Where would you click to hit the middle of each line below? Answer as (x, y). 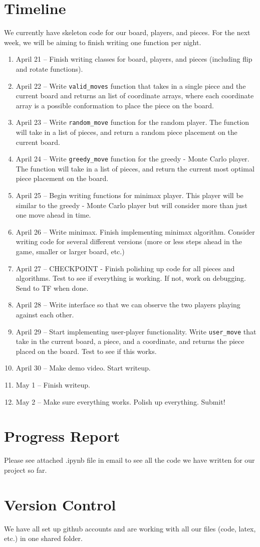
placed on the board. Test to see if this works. (86, 351)
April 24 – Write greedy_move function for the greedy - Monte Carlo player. (133, 159)
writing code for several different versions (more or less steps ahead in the (129, 241)
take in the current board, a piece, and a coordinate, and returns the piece (130, 341)
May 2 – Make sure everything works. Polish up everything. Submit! (120, 401)
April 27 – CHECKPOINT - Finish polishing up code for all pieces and (125, 268)
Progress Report (62, 436)
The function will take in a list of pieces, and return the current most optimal (135, 168)
